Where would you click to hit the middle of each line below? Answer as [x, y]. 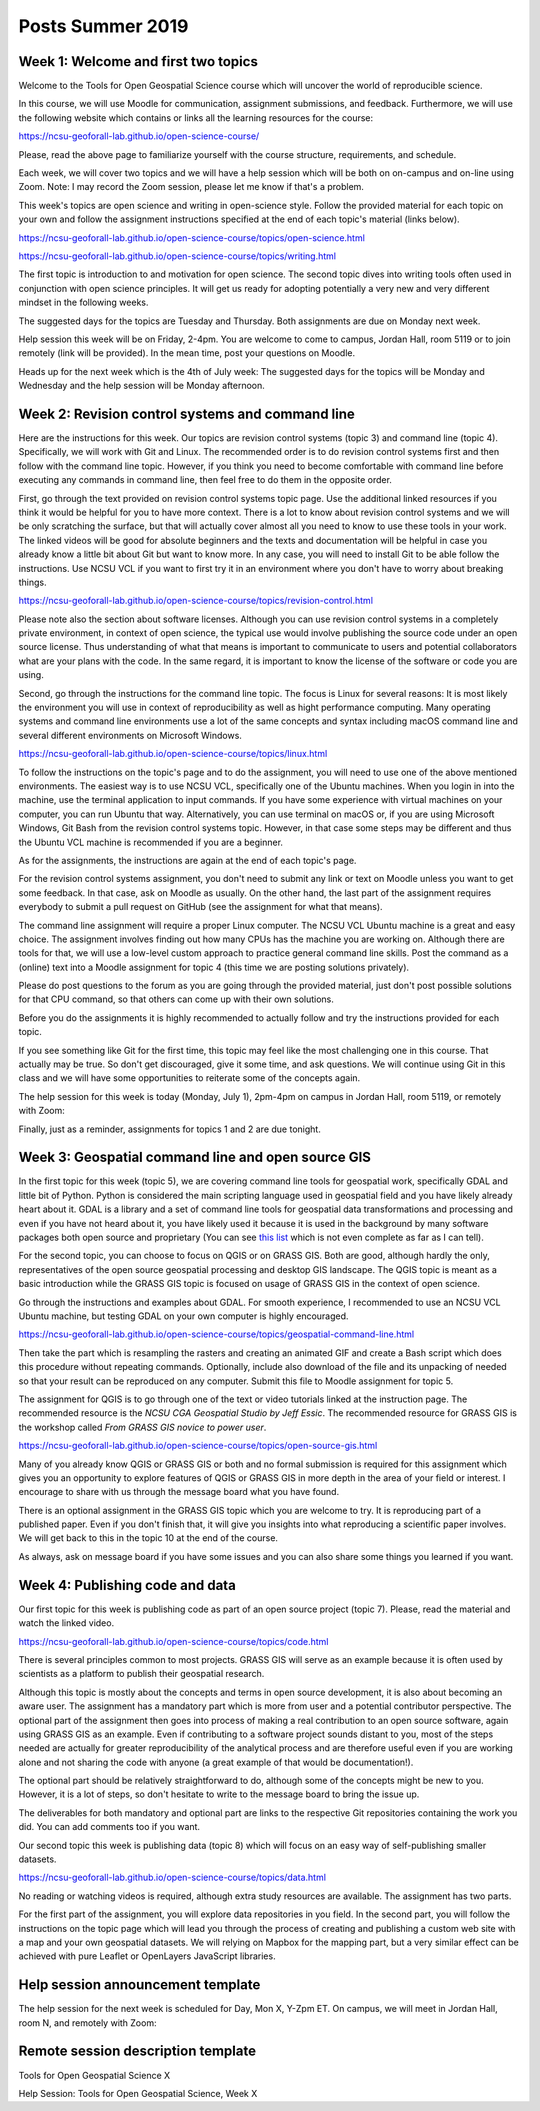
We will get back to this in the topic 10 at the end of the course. [148, 1538]
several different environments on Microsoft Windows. [130, 735]
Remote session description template [137, 2051]
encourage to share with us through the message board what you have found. [179, 1492]
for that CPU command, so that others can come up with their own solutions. [176, 999]
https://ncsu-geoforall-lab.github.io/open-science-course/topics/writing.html [177, 256]
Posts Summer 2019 [103, 26]
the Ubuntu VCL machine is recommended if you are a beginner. [151, 842]
